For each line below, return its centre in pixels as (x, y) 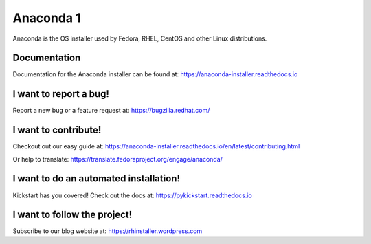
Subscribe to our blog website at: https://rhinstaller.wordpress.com (108, 231)
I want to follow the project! (72, 215)
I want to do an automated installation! (96, 179)
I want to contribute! (57, 130)
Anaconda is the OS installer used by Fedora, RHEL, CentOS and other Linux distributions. (140, 38)
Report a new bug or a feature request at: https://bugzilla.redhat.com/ (111, 111)
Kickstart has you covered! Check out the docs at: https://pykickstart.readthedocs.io (132, 195)
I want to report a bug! (61, 94)
